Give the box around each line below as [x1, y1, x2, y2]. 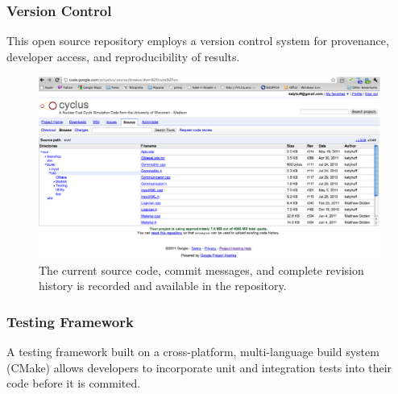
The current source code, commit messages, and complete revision [39, 261, 364, 278]
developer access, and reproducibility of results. [6, 48, 240, 64]
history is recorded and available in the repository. [39, 277, 287, 294]
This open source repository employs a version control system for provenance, [6, 32, 389, 49]
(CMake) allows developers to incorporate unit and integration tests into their [6, 359, 392, 375]
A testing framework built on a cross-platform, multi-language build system [6, 343, 379, 360]
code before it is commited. [6, 375, 141, 392]
